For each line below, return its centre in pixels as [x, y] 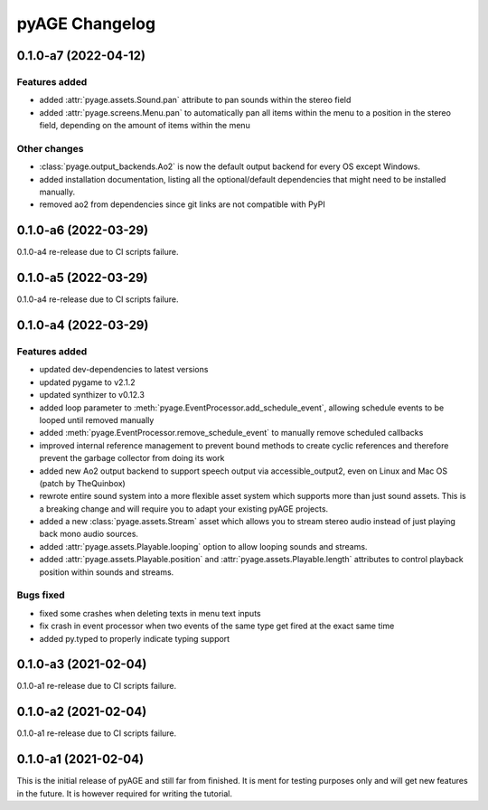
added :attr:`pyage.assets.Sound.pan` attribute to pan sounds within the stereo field [195, 100]
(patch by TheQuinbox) [82, 483]
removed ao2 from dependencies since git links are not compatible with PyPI [182, 204]
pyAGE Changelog [86, 24]
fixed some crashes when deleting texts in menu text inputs [150, 613]
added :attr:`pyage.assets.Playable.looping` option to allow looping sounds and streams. [203, 546]
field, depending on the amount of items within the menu [145, 126]
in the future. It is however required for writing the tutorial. [125, 793]
